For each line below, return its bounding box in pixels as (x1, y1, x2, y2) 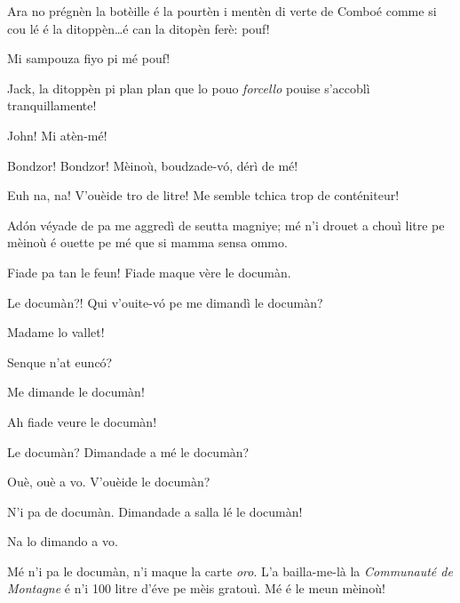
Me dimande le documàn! (7, 382, 145, 401)
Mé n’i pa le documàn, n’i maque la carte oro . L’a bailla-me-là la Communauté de (7, 561, 453, 580)
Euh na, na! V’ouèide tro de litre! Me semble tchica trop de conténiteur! (7, 186, 400, 205)
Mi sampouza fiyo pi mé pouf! (7, 49, 171, 68)
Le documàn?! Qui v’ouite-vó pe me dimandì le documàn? (7, 293, 323, 311)
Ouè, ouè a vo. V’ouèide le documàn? (7, 472, 210, 491)
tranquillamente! (7, 96, 97, 115)
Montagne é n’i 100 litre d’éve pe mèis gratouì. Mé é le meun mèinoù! (7, 579, 385, 598)
